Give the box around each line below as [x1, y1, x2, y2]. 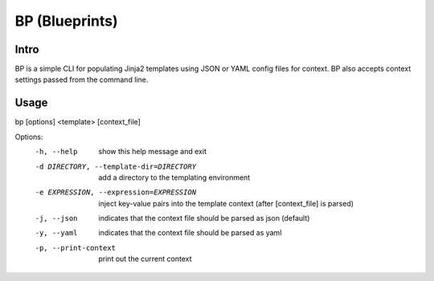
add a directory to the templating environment [98, 173, 251, 182]
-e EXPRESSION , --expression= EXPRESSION [35, 188, 197, 197]
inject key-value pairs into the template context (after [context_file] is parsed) [98, 198, 354, 208]
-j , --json [35, 214, 78, 223]
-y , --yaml [35, 229, 78, 238]
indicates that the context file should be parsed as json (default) [98, 214, 310, 223]
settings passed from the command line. [14, 75, 149, 84]
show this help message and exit [98, 147, 207, 157]
